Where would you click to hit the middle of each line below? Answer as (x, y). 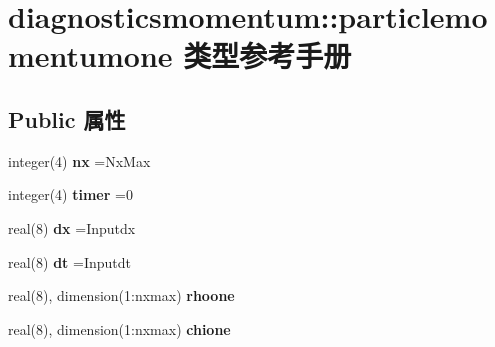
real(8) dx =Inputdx (72, 227)
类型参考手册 (267, 55)
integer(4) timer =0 (70, 194)
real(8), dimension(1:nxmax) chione (119, 328)
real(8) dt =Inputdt (70, 261)
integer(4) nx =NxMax (79, 160)
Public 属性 (67, 118)
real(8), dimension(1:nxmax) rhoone (121, 295)
